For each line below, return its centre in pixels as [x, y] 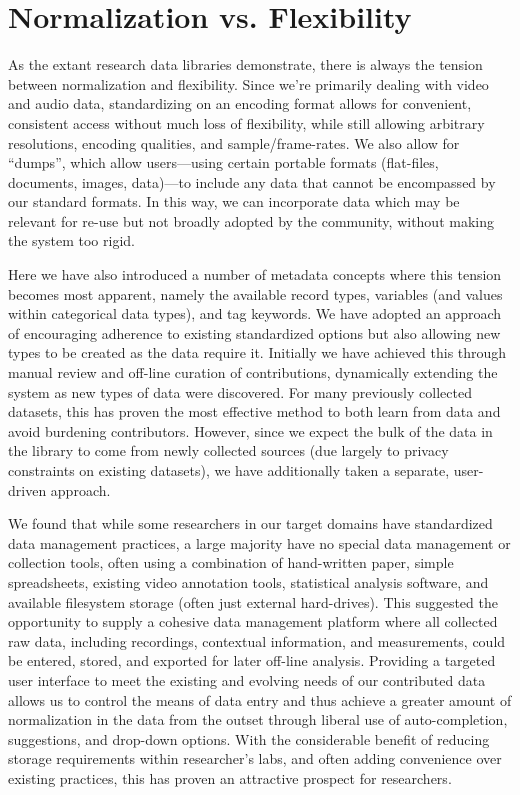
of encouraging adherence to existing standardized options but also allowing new [254, 332]
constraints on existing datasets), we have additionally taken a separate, [229, 470]
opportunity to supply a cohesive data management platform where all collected [253, 621]
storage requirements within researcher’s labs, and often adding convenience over [255, 758]
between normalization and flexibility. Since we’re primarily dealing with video [248, 83]
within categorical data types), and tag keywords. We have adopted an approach [255, 313]
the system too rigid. [71, 240]
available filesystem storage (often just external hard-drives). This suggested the [253, 601]
